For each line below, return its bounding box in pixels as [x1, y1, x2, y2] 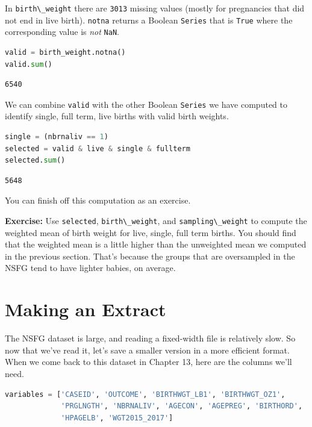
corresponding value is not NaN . [5, 25, 119, 38]
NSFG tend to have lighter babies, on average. [5, 261, 176, 274]
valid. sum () [5, 60, 52, 69]
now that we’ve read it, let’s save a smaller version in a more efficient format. [5, 343, 290, 356]
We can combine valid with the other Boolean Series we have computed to [5, 98, 287, 110]
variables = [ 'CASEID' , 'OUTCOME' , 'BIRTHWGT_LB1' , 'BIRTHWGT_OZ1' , [5, 390, 285, 399]
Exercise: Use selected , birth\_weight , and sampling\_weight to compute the [5, 214, 307, 226]
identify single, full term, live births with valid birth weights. [5, 110, 229, 122]
